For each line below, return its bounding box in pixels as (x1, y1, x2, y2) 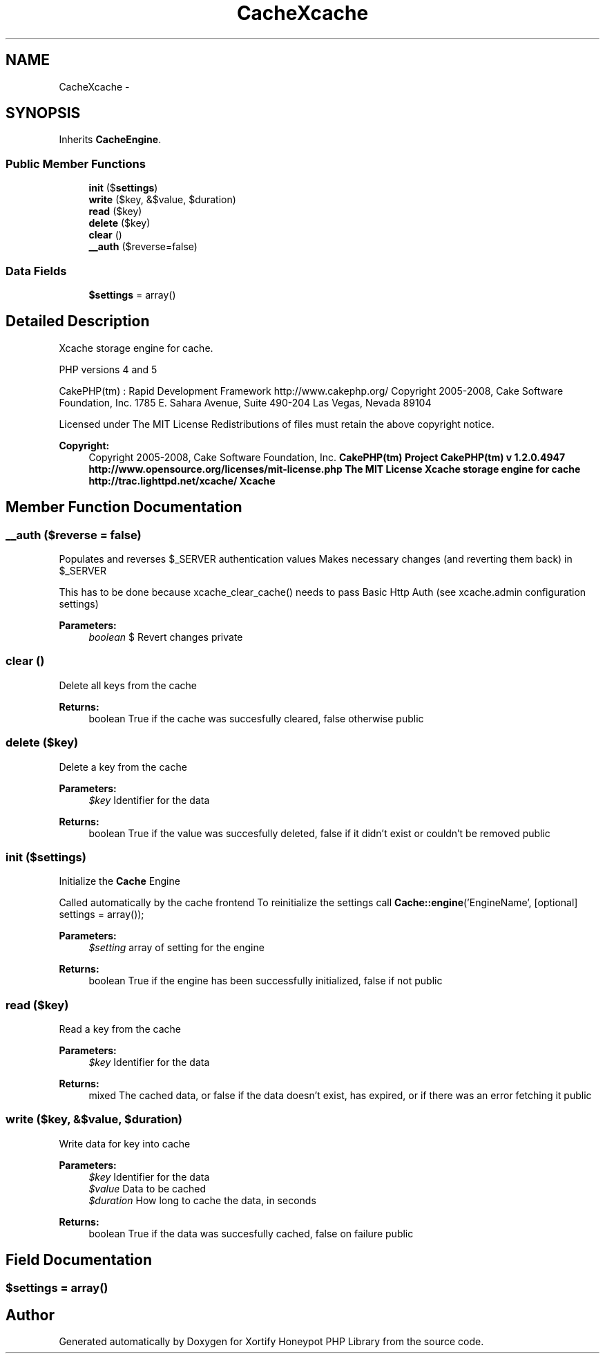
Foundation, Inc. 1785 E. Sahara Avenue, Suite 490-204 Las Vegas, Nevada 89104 (59, 396, 432, 409)
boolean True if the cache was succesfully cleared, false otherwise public (88, 712, 424, 724)
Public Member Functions (6, 156, 146, 171)
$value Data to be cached (88, 1182, 207, 1194)
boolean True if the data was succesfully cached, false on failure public (88, 1227, 414, 1239)
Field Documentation (6, 1251, 152, 1269)
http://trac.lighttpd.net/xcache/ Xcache (88, 474, 276, 487)
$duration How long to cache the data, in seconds (88, 1194, 316, 1206)
